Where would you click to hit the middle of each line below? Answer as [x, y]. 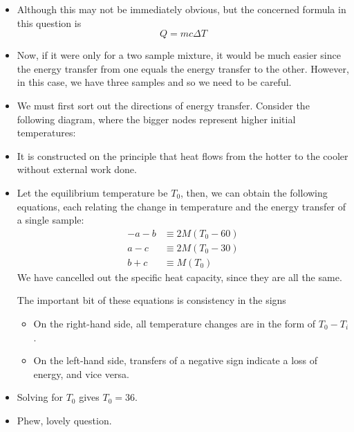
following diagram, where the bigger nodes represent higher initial [156, 119]
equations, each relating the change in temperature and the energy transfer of [181, 206]
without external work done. [77, 169]
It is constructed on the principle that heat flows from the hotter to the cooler [183, 155]
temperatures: [46, 133]
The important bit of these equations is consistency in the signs [151, 300]
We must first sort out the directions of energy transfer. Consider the [163, 105]
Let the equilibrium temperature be [92, 192]
